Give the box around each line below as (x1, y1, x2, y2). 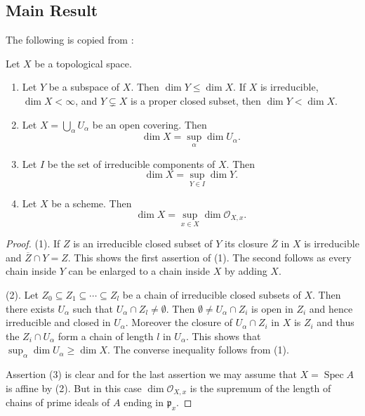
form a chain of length (58, 328, 154, 343)
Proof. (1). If (6, 236, 60, 251)
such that (72, 301, 113, 316)
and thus (317, 315, 354, 330)
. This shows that (185, 328, 261, 343)
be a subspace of (48, 79, 120, 94)
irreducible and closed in (6, 315, 111, 330)
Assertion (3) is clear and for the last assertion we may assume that (6, 367, 297, 382)
